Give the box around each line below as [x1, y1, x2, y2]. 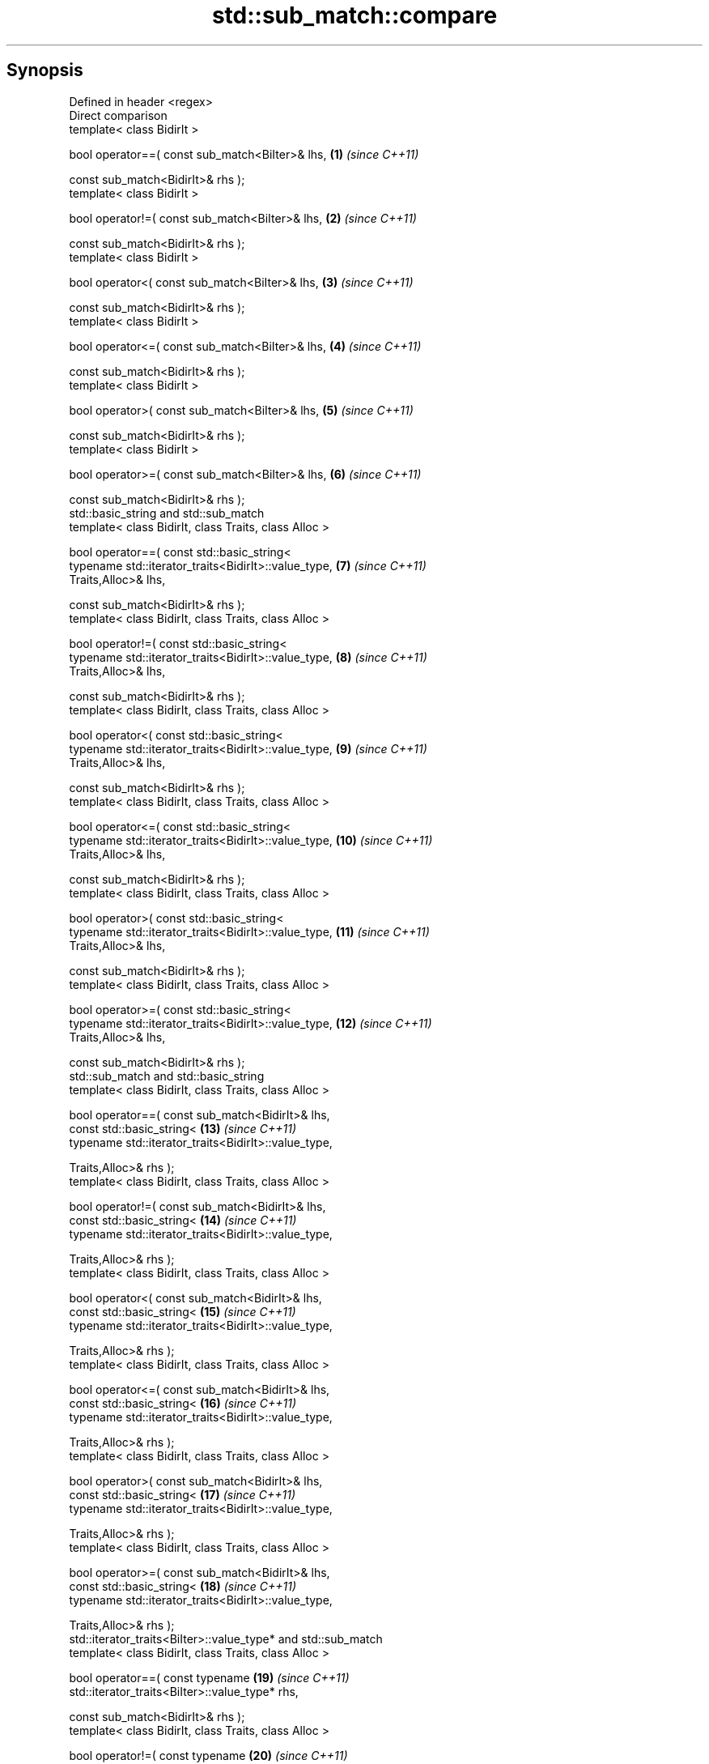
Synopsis [6, 60, 83, 81]
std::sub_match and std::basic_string [69, 1068, 265, 1083]
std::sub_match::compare [211, 2, 498, 29]
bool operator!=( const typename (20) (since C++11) [69, 1748, 348, 1762]
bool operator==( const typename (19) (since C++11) [69, 1670, 350, 1685]
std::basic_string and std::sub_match [69, 505, 265, 520]
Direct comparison [69, 108, 168, 122]
